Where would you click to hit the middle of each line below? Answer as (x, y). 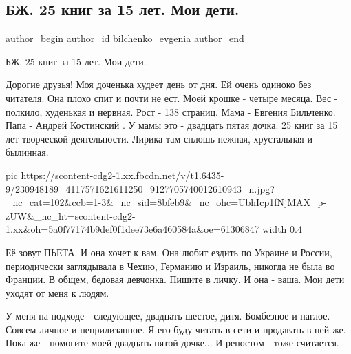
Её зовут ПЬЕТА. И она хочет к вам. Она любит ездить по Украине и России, (169, 252)
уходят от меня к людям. (57, 292)
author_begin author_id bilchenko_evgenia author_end (125, 38)
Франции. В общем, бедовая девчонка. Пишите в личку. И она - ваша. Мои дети (175, 279)
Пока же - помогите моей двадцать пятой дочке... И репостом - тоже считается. (172, 343)
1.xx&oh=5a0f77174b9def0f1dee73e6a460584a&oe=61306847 (132, 229)
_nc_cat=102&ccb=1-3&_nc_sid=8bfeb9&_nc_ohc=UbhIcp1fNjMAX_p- (166, 202)
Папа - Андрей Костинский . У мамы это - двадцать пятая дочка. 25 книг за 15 (172, 125)
